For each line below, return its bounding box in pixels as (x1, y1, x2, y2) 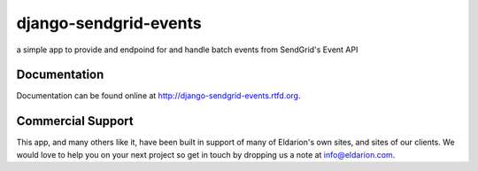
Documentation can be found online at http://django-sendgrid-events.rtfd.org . (16, 90, 301, 101)
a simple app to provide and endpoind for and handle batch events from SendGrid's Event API (16, 44, 358, 55)
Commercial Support (16, 113, 135, 128)
